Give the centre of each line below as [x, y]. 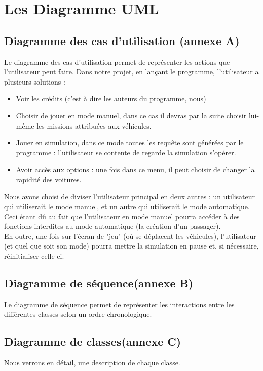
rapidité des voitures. [49, 179]
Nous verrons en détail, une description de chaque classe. [92, 363]
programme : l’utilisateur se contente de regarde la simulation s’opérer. [126, 152]
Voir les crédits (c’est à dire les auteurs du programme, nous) [111, 98]
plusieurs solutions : [35, 81]
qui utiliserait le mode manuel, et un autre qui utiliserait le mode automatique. [127, 206]
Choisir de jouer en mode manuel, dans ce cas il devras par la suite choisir [131, 115]
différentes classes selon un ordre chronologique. [78, 314]
